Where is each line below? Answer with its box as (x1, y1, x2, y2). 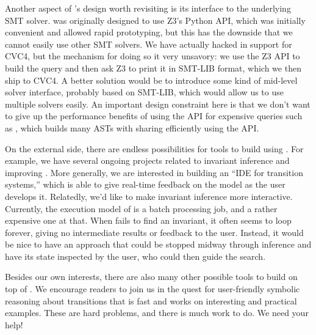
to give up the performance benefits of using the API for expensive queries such (5, 109, 303, 122)
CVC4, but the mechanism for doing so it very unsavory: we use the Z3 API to (5, 50, 300, 62)
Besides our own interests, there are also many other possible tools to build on (5, 270, 298, 283)
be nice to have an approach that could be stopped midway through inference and (5, 238, 312, 251)
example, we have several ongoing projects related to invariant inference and (5, 154, 290, 167)
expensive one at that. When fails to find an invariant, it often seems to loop (5, 214, 292, 227)
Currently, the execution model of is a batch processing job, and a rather (5, 202, 278, 215)
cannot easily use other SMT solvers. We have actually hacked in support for (5, 37, 292, 50)
